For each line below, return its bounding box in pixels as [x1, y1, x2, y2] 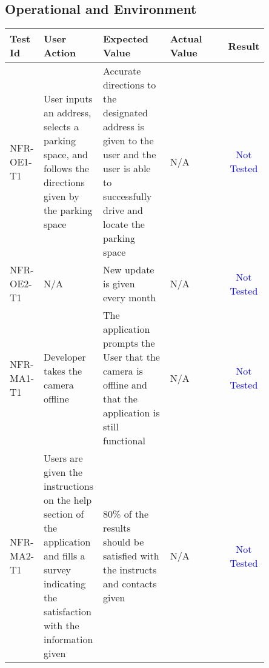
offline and [103, 378, 147, 392]
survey [44, 563, 71, 577]
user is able [103, 161, 151, 176]
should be [103, 535, 144, 549]
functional [103, 433, 145, 448]
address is [103, 119, 144, 134]
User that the [103, 350, 160, 364]
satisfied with [103, 549, 159, 563]
